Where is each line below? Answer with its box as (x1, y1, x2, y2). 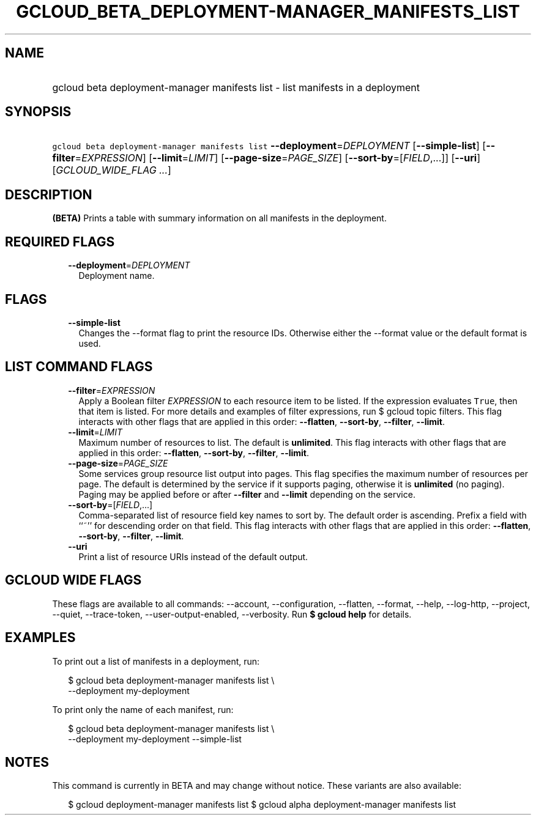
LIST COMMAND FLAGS (5, 359, 153, 375)
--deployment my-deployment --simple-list (68, 733, 242, 744)
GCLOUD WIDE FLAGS (5, 572, 142, 588)
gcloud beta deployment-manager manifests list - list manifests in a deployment (52, 81, 420, 94)
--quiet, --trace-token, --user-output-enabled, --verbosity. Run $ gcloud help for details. (52, 608, 412, 619)
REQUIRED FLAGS (5, 234, 115, 249)
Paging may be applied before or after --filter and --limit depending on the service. (78, 489, 415, 500)
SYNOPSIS (5, 104, 72, 120)
